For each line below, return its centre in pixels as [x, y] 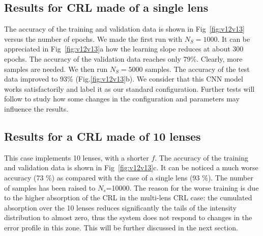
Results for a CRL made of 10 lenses [103, 136]
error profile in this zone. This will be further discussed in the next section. [121, 227]
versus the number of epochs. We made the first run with [93, 38]
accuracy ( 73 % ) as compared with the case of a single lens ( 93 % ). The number [129, 177]
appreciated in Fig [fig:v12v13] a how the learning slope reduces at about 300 [124, 49]
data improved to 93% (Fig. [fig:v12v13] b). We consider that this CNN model [124, 79]
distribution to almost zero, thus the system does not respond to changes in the [128, 217]
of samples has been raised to [50, 187]
